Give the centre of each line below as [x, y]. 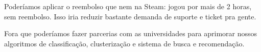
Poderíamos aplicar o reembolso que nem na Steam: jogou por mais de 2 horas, [128, 6]
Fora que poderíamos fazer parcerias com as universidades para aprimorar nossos [131, 33]
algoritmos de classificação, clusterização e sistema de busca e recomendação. [124, 43]
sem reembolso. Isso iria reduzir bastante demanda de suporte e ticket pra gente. [130, 16]
